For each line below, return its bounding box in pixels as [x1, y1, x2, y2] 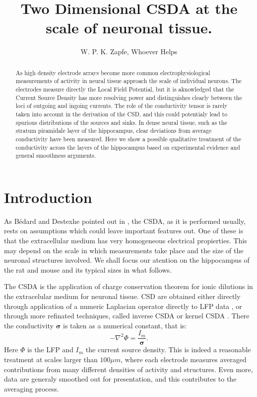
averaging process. [4, 383, 59, 394]
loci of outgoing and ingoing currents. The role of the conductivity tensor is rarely [15, 101, 228, 110]
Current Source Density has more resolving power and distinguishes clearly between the [15, 93, 242, 101]
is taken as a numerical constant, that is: [63, 320, 187, 330]
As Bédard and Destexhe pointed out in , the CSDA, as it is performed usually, [4, 215, 246, 226]
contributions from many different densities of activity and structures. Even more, [4, 364, 253, 374]
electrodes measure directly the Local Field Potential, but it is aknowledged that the [15, 85, 234, 94]
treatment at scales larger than [4, 354, 98, 365]
